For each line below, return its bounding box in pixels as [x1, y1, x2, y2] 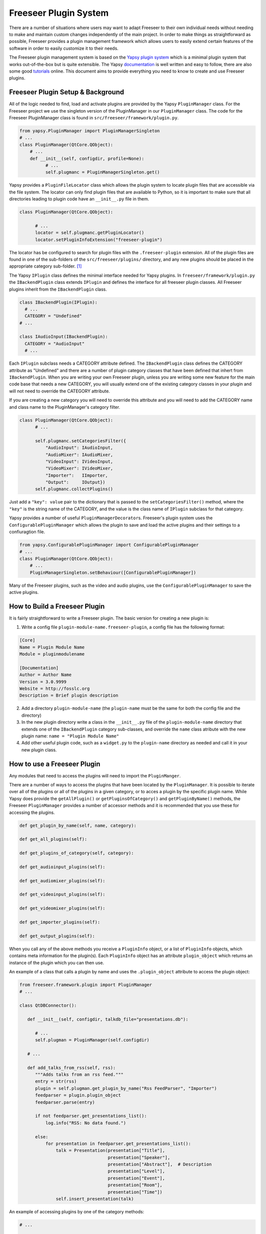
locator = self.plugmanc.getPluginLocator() [35, 230, 145, 235]
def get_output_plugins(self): [19, 933, 96, 939]
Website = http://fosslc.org [19, 686, 90, 691]
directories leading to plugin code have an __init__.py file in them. [9, 196, 150, 202]
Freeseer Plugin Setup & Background [9, 88, 124, 96]
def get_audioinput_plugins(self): [19, 864, 105, 870]
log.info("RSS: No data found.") [45, 1120, 127, 1125]
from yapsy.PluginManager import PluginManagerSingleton [19, 128, 160, 133]
